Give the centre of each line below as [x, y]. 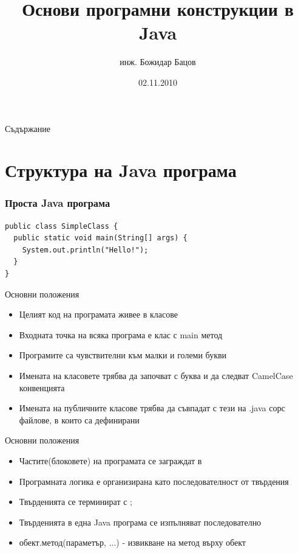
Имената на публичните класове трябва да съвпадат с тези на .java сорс [152, 408]
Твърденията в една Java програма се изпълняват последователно [140, 522]
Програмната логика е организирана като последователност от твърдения [154, 481]
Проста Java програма [58, 203]
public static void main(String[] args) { [100, 238]
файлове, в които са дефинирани [79, 419]
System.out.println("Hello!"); [85, 250]
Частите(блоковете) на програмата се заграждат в [110, 461]
